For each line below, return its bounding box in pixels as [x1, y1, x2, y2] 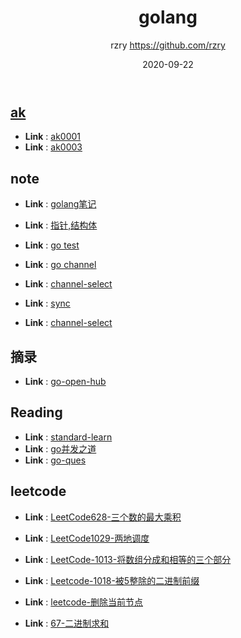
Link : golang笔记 [24, 198, 97, 210]
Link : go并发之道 [24, 442, 97, 455]
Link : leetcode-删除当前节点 [24, 596, 143, 608]
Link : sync [24, 297, 71, 310]
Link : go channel [24, 259, 97, 271]
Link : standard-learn [24, 431, 113, 443]
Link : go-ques [24, 454, 87, 466]
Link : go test [24, 239, 80, 251]
